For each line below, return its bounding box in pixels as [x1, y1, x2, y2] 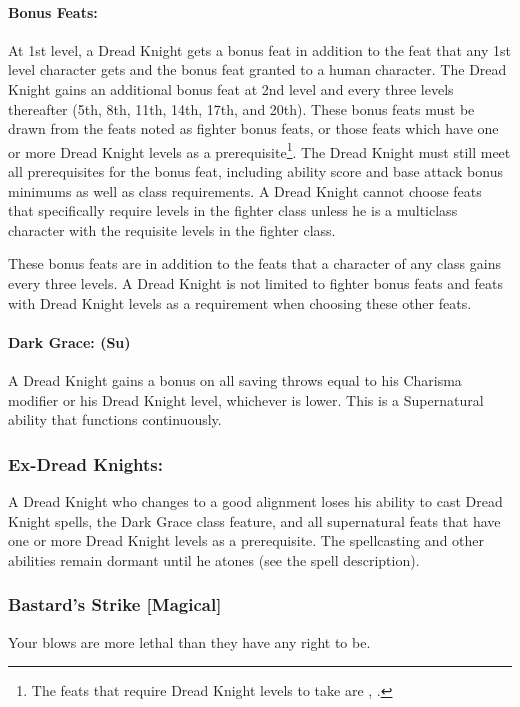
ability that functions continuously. [8, 409, 222, 430]
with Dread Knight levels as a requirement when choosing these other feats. [8, 292, 472, 313]
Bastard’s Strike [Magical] [8, 592, 222, 617]
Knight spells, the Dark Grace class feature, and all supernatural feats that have [8, 510, 501, 531]
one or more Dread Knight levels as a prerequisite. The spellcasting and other [8, 530, 485, 551]
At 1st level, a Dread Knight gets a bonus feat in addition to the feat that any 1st [8, 39, 511, 60]
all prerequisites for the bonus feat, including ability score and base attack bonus [8, 161, 503, 182]
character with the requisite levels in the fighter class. [8, 219, 336, 240]
